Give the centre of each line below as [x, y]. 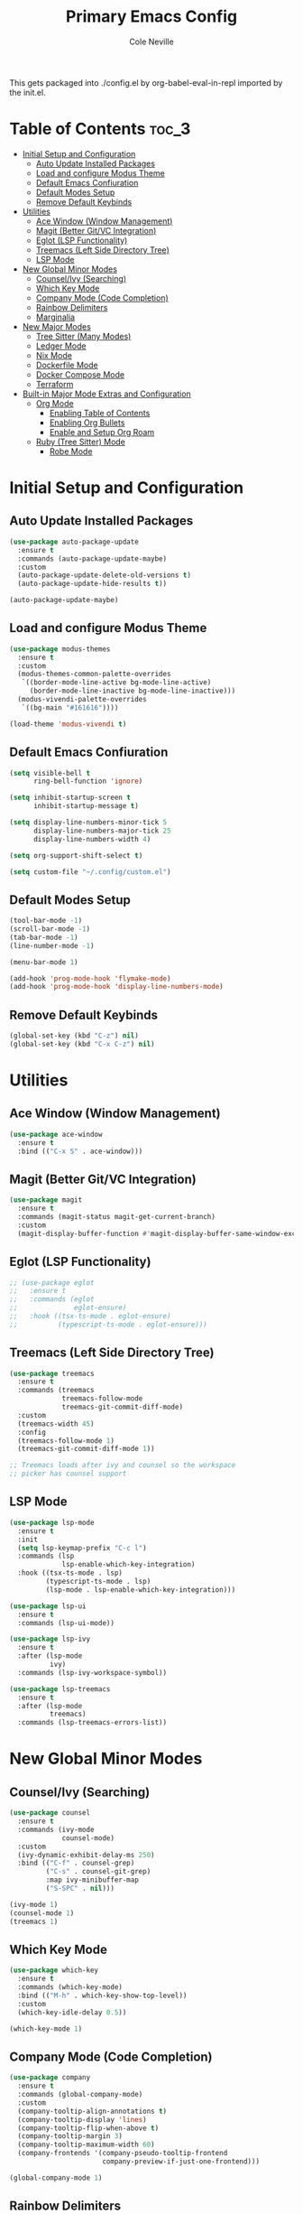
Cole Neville [151, 42]
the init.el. [28, 92]
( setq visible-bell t [50, 773]
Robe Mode [71, 451]
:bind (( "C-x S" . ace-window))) [80, 1151]
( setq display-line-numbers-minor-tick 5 [88, 823]
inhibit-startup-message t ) [86, 806]
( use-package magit [46, 1200]
